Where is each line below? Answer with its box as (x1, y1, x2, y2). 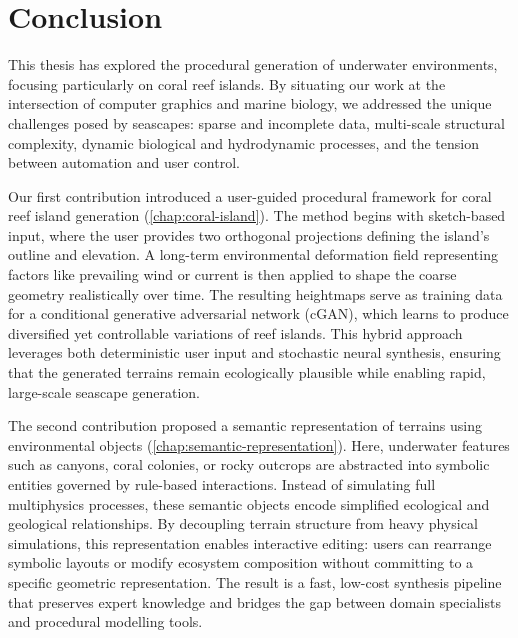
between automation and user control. (8, 152, 240, 173)
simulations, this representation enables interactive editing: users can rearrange (8, 532, 492, 553)
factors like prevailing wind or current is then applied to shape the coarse (8, 264, 457, 285)
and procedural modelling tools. (8, 611, 203, 632)
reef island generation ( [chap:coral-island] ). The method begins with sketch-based (8, 205, 506, 226)
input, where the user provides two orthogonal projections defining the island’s (8, 224, 490, 245)
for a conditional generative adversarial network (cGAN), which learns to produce (8, 303, 509, 324)
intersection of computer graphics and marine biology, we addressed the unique (8, 93, 492, 114)
